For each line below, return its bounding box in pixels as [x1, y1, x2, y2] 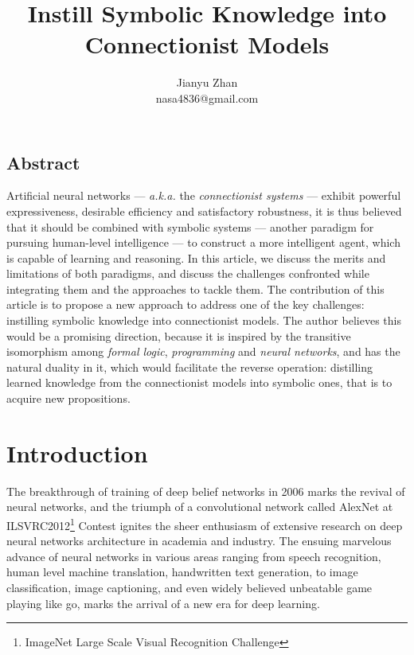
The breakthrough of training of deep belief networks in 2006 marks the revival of [6, 482, 405, 499]
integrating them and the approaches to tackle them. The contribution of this [6, 280, 385, 297]
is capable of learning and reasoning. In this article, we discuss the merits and [6, 249, 386, 266]
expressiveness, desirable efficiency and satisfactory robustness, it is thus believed [6, 202, 402, 219]
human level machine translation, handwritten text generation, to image [6, 563, 358, 580]
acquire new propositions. [6, 390, 131, 407]
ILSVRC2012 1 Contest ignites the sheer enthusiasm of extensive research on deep [6, 514, 403, 533]
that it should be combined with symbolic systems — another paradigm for [6, 218, 374, 235]
